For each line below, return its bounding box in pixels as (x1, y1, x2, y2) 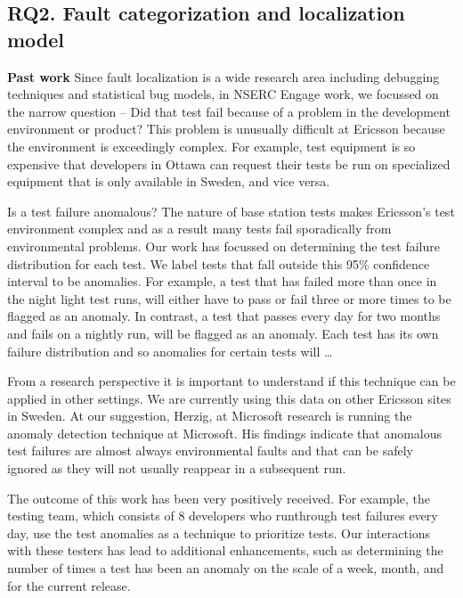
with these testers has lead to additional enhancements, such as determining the (7, 541, 443, 560)
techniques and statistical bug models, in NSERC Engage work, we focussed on (7, 85, 439, 103)
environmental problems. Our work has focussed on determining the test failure (7, 236, 440, 255)
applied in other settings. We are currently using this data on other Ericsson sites (7, 389, 451, 407)
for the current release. (7, 576, 131, 594)
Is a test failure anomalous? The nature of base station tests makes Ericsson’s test (7, 201, 455, 220)
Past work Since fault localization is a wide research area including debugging (7, 67, 440, 86)
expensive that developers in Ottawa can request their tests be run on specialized (7, 154, 451, 173)
